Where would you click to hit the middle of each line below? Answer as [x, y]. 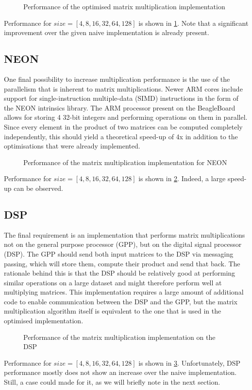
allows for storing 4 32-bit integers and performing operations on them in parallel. [126, 117]
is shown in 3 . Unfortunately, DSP [190, 362]
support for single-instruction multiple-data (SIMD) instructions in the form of [121, 98]
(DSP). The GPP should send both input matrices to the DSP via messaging [119, 253]
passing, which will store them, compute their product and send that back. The [122, 263]
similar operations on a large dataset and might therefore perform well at [113, 282]
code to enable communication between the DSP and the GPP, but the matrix [121, 301]
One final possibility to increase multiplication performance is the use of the [117, 79]
